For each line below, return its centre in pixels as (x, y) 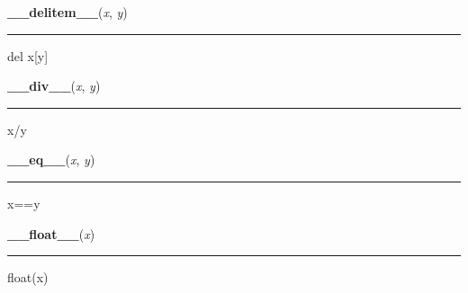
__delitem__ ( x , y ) (67, 12)
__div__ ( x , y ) (54, 86)
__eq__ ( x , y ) (51, 160)
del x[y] (28, 55)
